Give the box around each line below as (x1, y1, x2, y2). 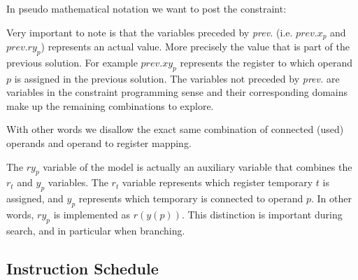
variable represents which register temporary (122, 175, 313, 190)
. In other (310, 191, 352, 206)
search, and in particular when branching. (6, 223, 185, 237)
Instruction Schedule (6, 257, 159, 279)
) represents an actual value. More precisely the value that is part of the (41, 39, 350, 54)
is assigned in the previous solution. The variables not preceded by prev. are (14, 71, 340, 85)
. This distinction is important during (181, 207, 343, 221)
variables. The (48, 175, 108, 190)
